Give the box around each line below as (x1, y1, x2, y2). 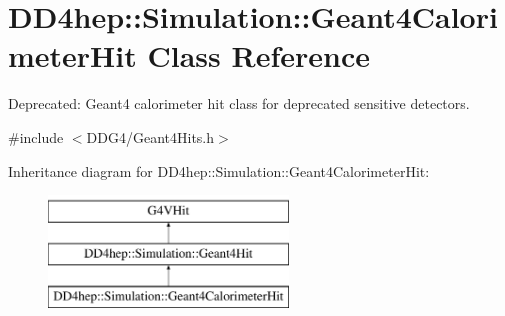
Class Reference (147, 35, 370, 76)
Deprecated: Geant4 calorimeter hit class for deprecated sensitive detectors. (8, 93, 470, 114)
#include (8, 126, 64, 147)
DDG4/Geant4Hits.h (86, 126, 215, 147)
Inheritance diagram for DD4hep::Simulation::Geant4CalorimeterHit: (8, 160, 430, 181)
